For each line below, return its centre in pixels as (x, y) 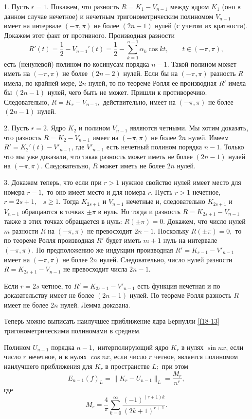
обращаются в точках (53, 211)
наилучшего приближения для (48, 366)
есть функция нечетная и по (179, 285)
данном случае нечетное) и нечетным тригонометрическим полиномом (109, 16)
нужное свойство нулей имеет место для (181, 182)
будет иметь (123, 240)
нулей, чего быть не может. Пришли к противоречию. (127, 92)
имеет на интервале (33, 26)
